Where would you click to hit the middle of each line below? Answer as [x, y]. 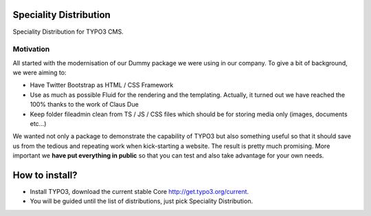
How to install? [45, 175]
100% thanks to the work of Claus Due [84, 105]
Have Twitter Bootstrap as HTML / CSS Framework [102, 85]
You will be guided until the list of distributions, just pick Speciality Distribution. [142, 201]
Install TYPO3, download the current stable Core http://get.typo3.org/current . [139, 192]
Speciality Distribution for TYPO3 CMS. [68, 32]
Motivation [31, 50]
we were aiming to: [40, 73]
